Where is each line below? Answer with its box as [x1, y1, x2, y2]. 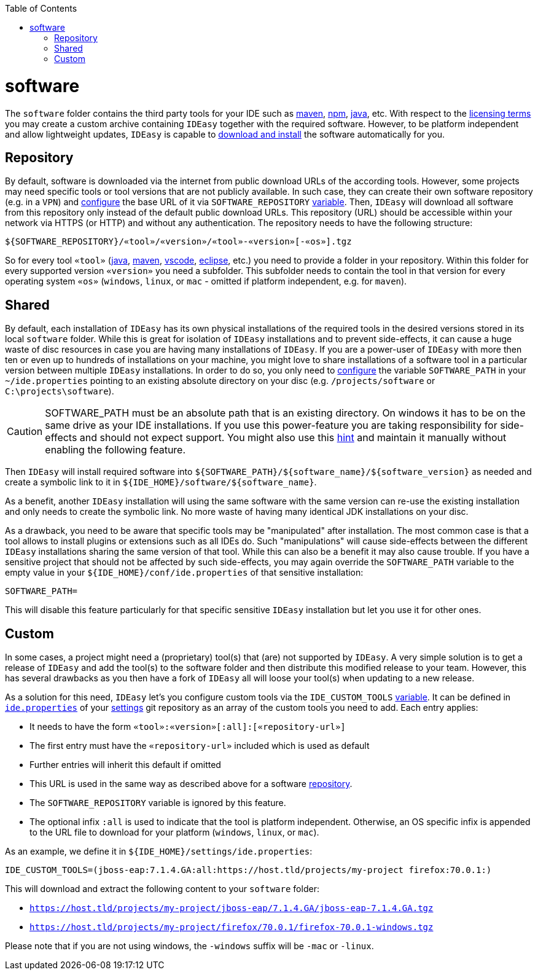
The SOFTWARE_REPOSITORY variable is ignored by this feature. [29, 797, 286, 809]
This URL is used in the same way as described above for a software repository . [29, 778, 353, 789]
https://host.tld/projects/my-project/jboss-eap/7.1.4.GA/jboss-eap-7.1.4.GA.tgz [29, 903, 434, 914]
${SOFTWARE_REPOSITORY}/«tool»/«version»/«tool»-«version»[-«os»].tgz [5, 237, 352, 247]
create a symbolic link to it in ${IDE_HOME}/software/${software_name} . [5, 477, 317, 488]
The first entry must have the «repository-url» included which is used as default [29, 740, 370, 751]
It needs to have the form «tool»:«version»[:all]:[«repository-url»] [29, 721, 346, 732]
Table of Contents [5, 3, 77, 14]
